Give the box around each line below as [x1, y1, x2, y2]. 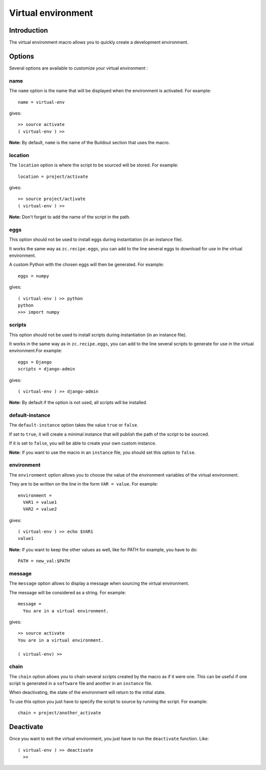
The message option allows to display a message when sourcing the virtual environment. [9, 580, 190, 586]
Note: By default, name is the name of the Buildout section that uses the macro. [9, 140, 170, 146]
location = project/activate [18, 173, 88, 179]
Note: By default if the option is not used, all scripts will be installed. [9, 400, 147, 405]
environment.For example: [9, 348, 63, 354]
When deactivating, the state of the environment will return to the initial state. [9, 689, 166, 695]
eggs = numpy [18, 273, 49, 279]
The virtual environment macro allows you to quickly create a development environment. [9, 40, 189, 45]
